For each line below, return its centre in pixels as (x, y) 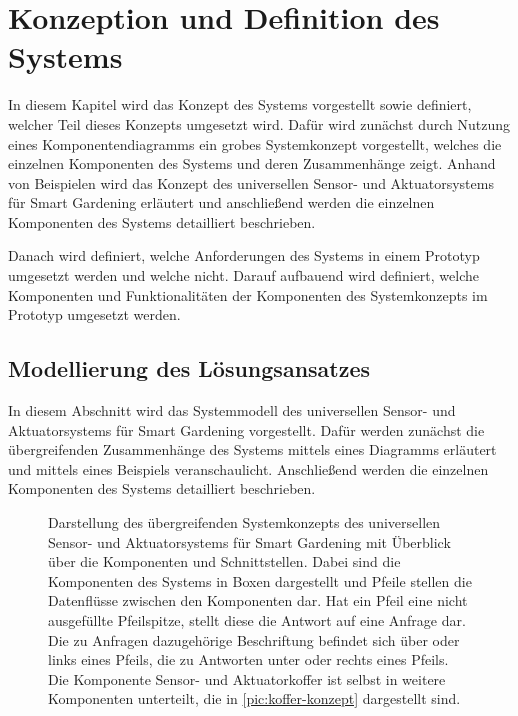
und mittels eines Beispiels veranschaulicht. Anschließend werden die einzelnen (248, 468)
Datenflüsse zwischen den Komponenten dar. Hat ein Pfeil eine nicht (258, 600)
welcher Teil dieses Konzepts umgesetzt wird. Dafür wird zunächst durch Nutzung (259, 123)
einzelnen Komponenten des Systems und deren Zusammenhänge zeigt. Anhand (252, 163)
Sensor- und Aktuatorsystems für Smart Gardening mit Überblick (249, 541)
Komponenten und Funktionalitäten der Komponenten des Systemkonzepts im (248, 294)
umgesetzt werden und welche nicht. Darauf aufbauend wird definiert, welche (243, 275)
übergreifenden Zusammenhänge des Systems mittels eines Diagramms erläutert (252, 449)
